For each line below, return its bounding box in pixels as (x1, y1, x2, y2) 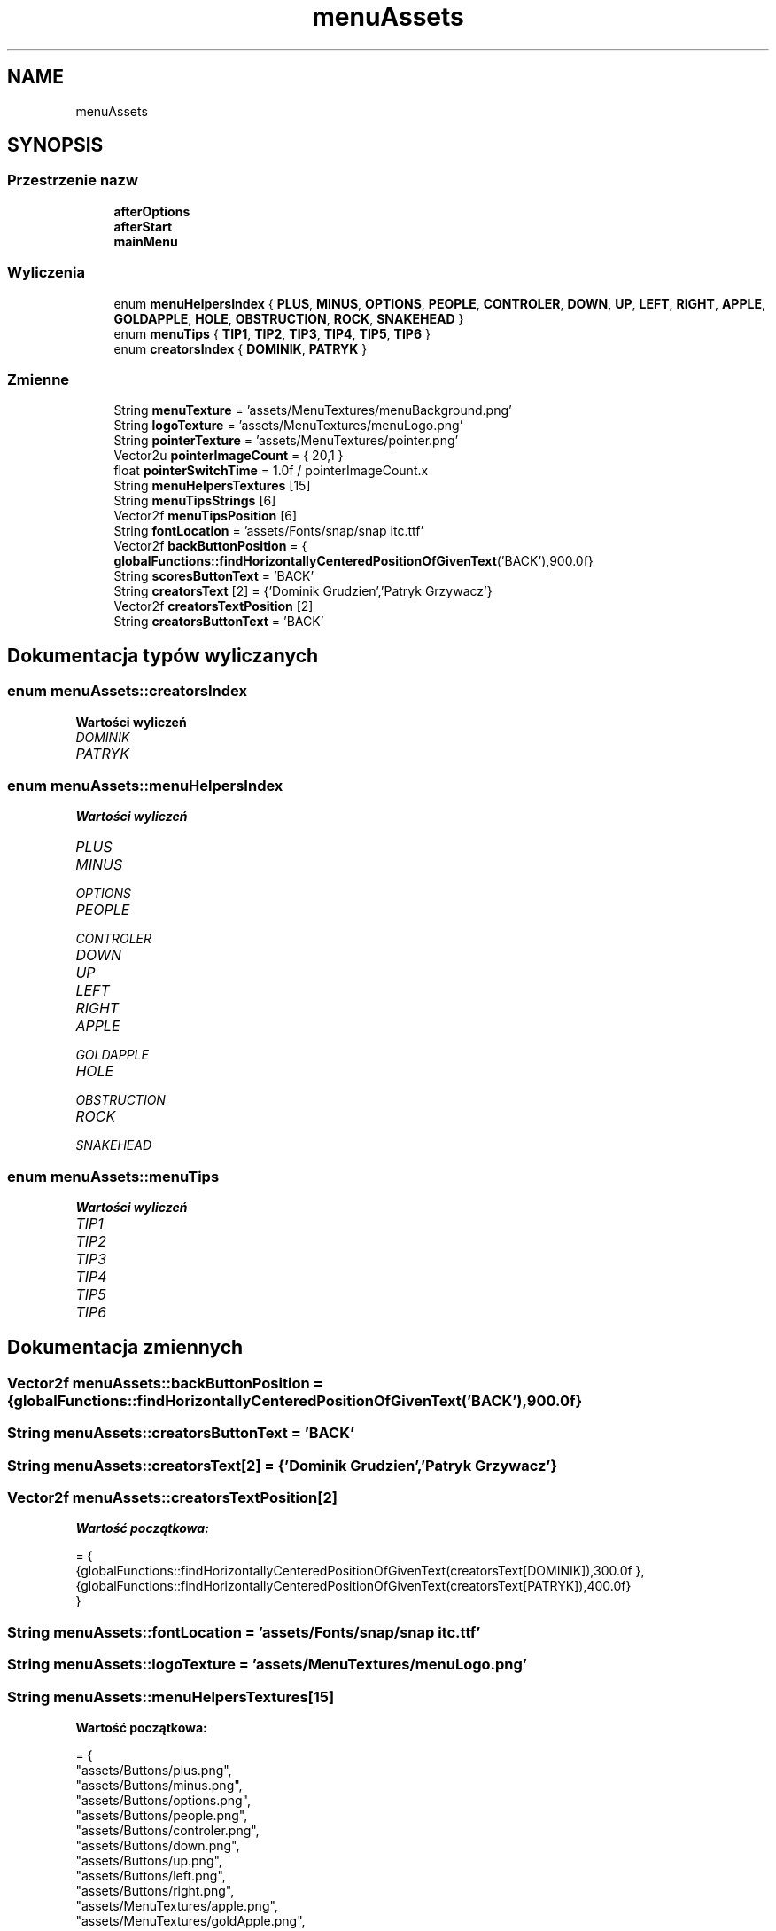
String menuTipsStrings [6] (113, 493, 276, 509)
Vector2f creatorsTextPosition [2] (113, 598, 314, 614)
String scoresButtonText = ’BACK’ (113, 568, 314, 584)
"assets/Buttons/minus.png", (75, 1777, 243, 1793)
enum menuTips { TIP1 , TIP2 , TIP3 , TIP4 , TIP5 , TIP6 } (113, 325, 431, 341)
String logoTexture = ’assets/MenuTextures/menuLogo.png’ (113, 418, 463, 434)
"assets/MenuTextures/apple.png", (75, 1897, 278, 1913)
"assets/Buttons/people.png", (75, 1807, 248, 1823)
